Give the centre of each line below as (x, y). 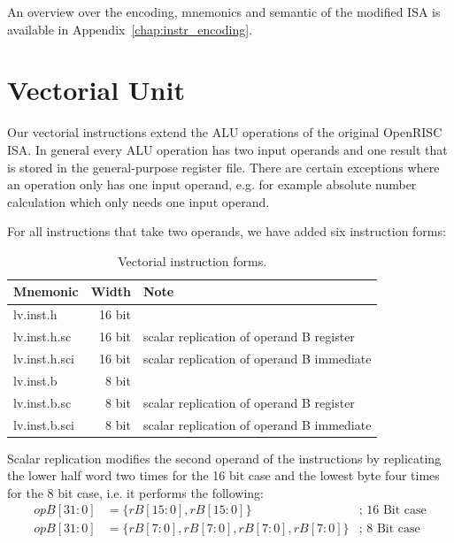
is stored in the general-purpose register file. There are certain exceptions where (223, 167)
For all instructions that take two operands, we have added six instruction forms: (227, 231)
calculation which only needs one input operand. (139, 201)
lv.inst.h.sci (44, 358)
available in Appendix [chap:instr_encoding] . (130, 29)
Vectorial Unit (96, 90)
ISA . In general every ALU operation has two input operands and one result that (227, 149)
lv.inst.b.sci (44, 424)
